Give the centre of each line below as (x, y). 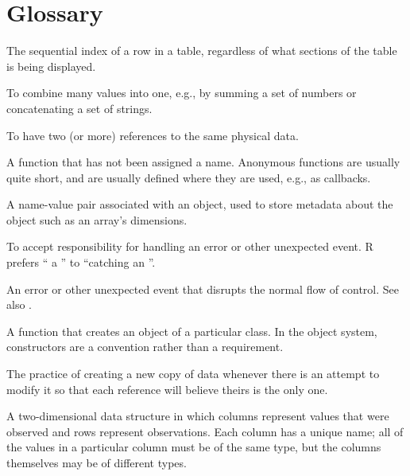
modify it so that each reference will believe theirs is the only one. (167, 389)
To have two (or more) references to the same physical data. (153, 135)
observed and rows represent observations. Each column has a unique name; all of (205, 431)
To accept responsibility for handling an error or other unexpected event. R (190, 246)
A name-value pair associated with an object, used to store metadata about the (200, 204)
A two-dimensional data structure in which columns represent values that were (198, 416)
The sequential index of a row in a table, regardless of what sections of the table (202, 51)
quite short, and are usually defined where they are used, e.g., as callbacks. (189, 177)
